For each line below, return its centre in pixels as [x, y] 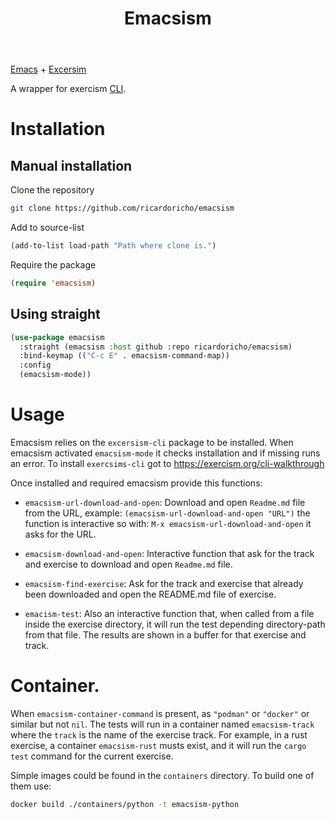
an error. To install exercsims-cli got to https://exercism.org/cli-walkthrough [167, 463]
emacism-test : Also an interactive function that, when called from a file [169, 613]
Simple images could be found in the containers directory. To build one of [162, 775]
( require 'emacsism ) [53, 283]
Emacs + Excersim [48, 69]
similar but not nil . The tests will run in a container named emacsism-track [162, 724]
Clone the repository [52, 190]
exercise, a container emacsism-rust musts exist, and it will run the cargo [158, 745]
